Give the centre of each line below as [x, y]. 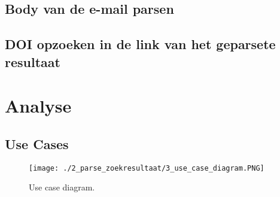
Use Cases [37, 143]
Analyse [38, 106]
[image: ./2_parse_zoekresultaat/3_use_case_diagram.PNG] [147, 168]
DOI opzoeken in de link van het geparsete [140, 44]
